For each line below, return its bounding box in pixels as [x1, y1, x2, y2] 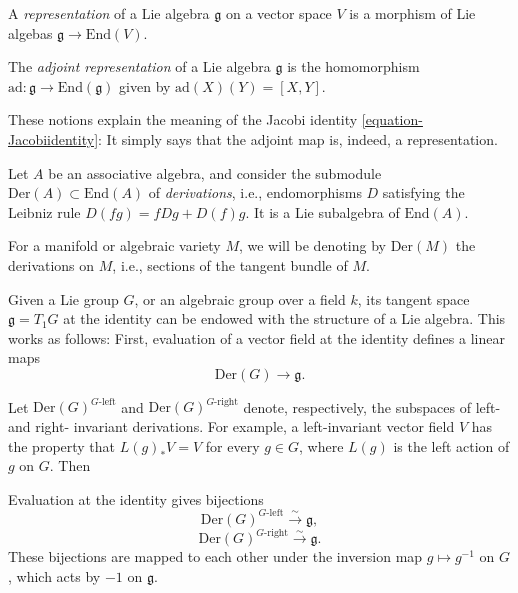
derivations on [8, 254, 95, 275]
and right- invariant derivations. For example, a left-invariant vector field [8, 416, 455, 436]
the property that [8, 435, 116, 456]
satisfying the [382, 182, 465, 203]
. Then [49, 455, 91, 476]
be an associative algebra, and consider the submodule [48, 162, 382, 183]
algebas [8, 22, 53, 43]
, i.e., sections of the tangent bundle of [112, 254, 348, 275]
